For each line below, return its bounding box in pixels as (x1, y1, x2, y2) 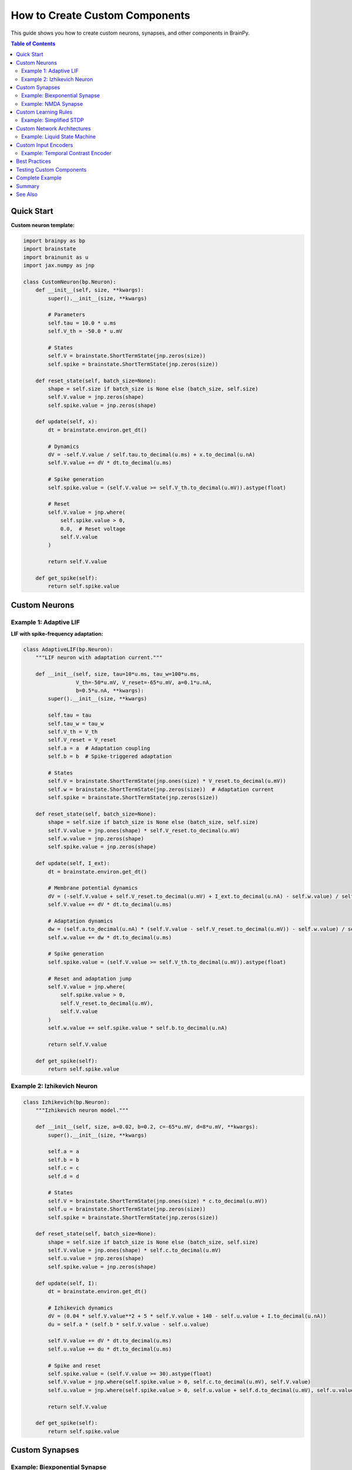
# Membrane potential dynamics (48, 885, 138, 891)
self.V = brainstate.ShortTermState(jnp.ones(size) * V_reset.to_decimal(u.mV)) (48, 778, 287, 784)
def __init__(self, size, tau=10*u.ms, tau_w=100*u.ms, (35, 671, 200, 677)
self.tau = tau (48, 712, 92, 719)
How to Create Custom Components (11, 9, 191, 22)
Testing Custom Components (16, 166, 87, 173)
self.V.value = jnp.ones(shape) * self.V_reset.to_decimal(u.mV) (48, 827, 240, 834)
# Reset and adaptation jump (48, 975, 132, 982)
